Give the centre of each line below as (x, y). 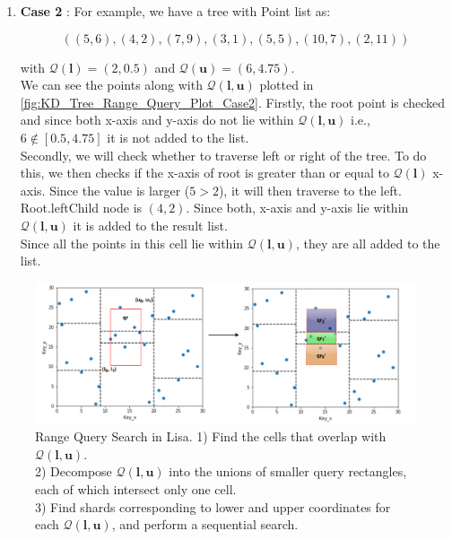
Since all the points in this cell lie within (132, 243)
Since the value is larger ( (120, 190)
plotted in (287, 85)
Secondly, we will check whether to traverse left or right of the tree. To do (223, 155)
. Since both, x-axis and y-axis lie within (297, 208)
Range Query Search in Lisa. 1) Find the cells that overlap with (211, 436)
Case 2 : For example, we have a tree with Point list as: (175, 11)
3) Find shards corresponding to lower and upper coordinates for (213, 506)
